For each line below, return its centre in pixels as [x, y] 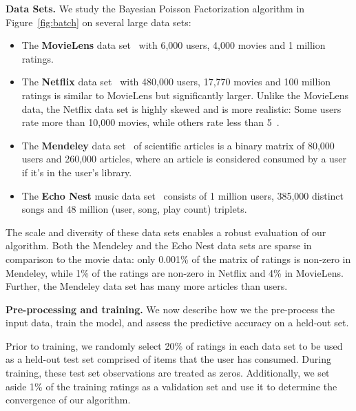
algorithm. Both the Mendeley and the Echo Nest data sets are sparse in [159, 245]
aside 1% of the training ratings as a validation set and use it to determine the [171, 386]
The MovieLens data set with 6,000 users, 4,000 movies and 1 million [174, 45]
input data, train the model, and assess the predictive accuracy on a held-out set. [177, 323]
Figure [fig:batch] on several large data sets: [98, 22]
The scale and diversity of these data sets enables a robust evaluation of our [166, 232]
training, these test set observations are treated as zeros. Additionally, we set [168, 373]
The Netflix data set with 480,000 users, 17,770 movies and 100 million [176, 82]
